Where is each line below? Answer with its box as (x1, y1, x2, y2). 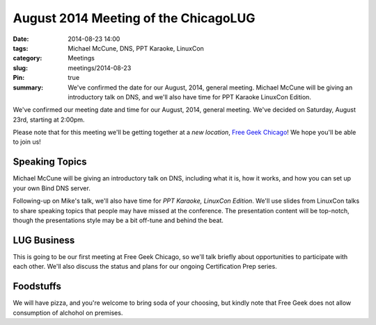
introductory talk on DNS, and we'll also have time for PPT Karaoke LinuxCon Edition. (68, 92, 311, 101)
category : (13, 54, 42, 62)
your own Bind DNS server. (13, 184, 91, 192)
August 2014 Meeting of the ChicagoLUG (13, 10, 256, 26)
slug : (13, 63, 28, 72)
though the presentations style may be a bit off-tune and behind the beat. (13, 216, 224, 224)
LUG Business (13, 234, 75, 246)
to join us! (13, 137, 41, 146)
